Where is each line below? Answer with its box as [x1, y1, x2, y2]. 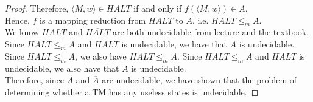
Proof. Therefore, [5, 2, 69, 14]
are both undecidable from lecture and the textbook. [112, 25, 309, 38]
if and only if [133, 2, 182, 14]
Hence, [5, 13, 30, 26]
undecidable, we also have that [5, 61, 119, 74]
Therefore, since [5, 73, 64, 86]
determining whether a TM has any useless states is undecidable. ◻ [5, 85, 259, 98]
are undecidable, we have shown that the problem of [102, 73, 297, 86]
